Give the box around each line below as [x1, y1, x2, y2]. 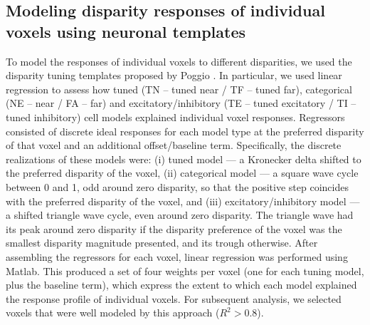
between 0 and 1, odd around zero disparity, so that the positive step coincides [6, 179, 349, 194]
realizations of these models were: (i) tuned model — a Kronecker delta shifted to [6, 151, 361, 166]
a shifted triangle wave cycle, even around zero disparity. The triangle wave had [6, 207, 354, 222]
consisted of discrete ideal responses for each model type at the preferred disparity [6, 123, 364, 138]
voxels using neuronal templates [6, 20, 246, 42]
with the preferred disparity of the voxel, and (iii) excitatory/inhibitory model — [6, 193, 360, 208]
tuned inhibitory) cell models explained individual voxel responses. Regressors [6, 109, 345, 124]
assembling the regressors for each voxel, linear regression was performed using [6, 249, 348, 264]
